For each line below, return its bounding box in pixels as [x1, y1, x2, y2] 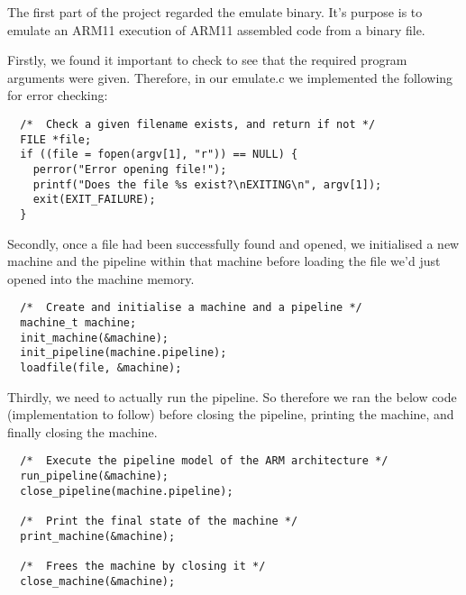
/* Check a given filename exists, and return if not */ [20, 117, 376, 131]
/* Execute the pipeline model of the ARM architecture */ [20, 454, 388, 468]
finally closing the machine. [7, 422, 158, 441]
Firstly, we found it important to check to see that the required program [7, 50, 407, 69]
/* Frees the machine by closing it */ [20, 560, 266, 572]
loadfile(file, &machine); [20, 361, 182, 374]
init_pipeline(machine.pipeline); [20, 346, 227, 360]
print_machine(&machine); [20, 529, 176, 543]
